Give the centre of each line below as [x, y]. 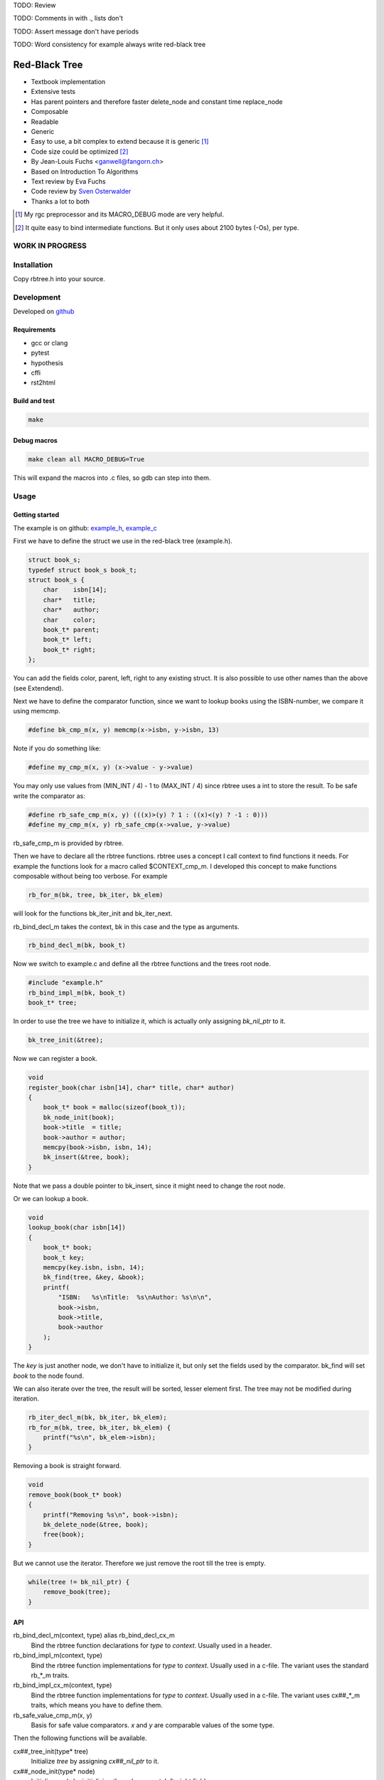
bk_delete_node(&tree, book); [96, 1524]
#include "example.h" [66, 983]
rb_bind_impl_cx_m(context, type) [63, 1685]
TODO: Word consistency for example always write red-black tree [110, 44]
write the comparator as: [49, 796]
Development [37, 298]
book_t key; [64, 1257]
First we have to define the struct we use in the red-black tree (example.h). [123, 541]
